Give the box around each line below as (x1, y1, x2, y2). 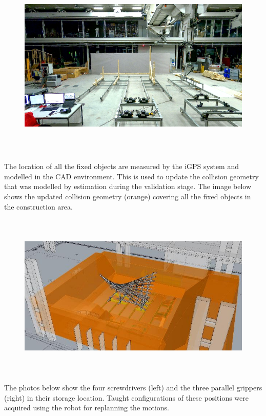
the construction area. (4, 201, 73, 212)
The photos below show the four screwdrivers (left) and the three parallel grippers (4, 382, 262, 393)
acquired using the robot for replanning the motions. (4, 402, 169, 413)
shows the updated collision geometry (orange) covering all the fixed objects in (4, 191, 251, 202)
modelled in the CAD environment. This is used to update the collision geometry (4, 171, 259, 181)
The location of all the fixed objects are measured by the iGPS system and (4, 161, 239, 172)
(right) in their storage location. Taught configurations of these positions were (4, 392, 249, 403)
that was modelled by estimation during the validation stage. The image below (4, 181, 252, 192)
